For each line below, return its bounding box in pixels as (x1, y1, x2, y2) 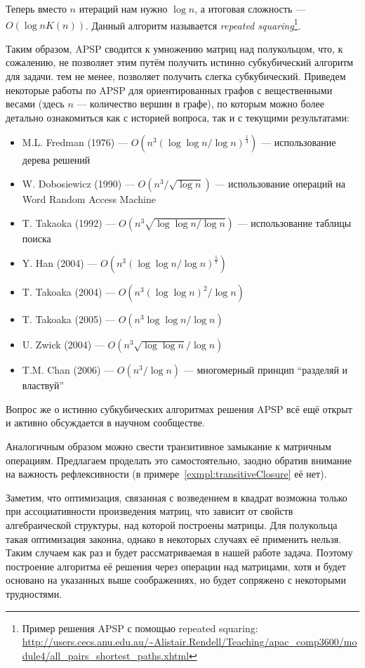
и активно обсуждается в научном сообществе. (6, 415, 205, 430)
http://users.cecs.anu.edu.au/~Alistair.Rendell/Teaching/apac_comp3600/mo (22, 634, 357, 649)
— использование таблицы (237, 215, 352, 230)
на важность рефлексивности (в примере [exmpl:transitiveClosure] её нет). (6, 466, 327, 481)
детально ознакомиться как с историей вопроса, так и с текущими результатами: (6, 110, 350, 124)
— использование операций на (215, 176, 346, 190)
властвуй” (22, 378, 64, 393)
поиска (22, 230, 51, 245)
